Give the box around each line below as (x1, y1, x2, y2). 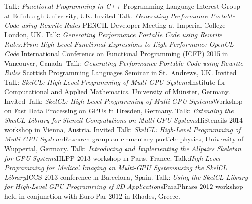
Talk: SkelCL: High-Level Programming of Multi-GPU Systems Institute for (4, 77, 226, 87)
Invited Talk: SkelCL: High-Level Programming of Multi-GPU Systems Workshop (4, 95, 243, 106)
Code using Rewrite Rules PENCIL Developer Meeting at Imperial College (4, 20, 226, 30)
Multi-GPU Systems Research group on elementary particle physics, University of (4, 134, 244, 144)
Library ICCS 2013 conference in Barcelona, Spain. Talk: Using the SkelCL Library (4, 172, 248, 182)
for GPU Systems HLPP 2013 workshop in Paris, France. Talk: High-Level (4, 153, 220, 163)
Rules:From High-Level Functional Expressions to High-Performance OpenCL (4, 39, 234, 49)
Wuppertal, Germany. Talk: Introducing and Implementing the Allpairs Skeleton (4, 143, 241, 153)
